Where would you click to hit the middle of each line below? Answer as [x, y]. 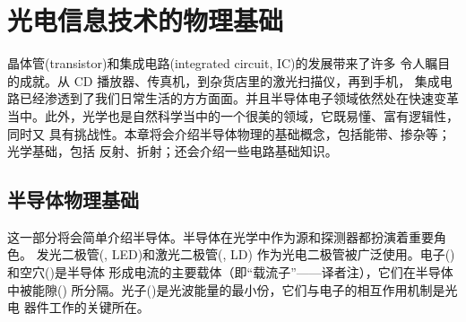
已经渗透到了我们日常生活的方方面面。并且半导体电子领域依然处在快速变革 [239, 98]
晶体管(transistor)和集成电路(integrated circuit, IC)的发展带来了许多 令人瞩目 [229, 63]
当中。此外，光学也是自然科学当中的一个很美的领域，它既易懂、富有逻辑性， [233, 115]
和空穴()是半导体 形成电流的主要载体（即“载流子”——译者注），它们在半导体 [230, 272]
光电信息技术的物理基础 [146, 20]
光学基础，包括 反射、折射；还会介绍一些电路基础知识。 [173, 151]
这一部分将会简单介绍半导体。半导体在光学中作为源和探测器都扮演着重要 [220, 236]
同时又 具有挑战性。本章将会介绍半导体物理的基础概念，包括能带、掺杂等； [229, 133]
